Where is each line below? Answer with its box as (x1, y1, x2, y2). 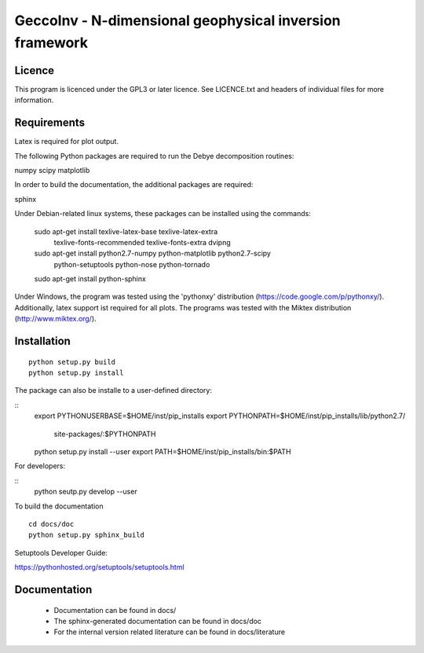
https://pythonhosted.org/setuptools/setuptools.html (14, 563, 185, 572)
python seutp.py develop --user (34, 487, 137, 497)
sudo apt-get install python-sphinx (34, 274, 147, 284)
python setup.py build (28, 358, 116, 366)
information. (14, 95, 54, 105)
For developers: (14, 461, 66, 471)
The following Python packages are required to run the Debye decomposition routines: (14, 151, 294, 160)
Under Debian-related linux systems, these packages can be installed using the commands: (14, 209, 312, 218)
